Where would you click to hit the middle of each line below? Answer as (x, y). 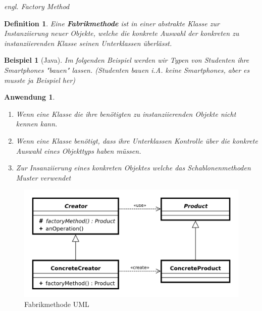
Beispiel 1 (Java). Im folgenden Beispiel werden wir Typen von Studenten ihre (127, 60)
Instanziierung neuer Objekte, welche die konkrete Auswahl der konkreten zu (122, 33)
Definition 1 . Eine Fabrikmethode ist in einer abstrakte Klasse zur (112, 23)
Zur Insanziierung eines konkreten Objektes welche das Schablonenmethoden (133, 168)
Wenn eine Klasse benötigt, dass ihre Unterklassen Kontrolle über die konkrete (137, 140)
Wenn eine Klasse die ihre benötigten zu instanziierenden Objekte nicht (126, 114)
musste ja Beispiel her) (40, 80)
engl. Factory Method (37, 6)
